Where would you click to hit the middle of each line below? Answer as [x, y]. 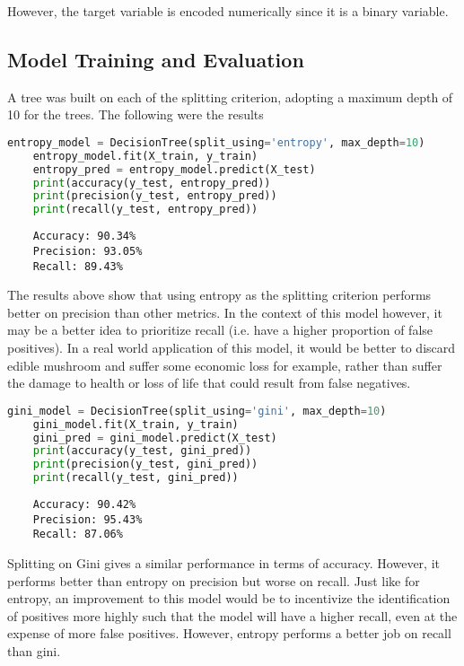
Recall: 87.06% [78, 535]
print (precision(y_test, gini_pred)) [145, 464]
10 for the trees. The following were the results [136, 114]
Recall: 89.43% [78, 266]
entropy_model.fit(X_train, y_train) [145, 156]
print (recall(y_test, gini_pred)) [136, 478]
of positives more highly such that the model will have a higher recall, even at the [232, 615]
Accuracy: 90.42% [84, 505]
